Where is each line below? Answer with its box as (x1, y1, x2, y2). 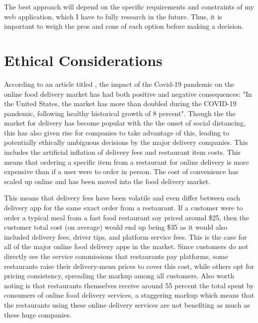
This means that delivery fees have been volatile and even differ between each (4, 193, 241, 203)
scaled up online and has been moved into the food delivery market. (4, 176, 211, 186)
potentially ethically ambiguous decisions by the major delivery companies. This (4, 137, 248, 147)
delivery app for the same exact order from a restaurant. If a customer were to (4, 202, 243, 213)
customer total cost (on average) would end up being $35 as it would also (4, 222, 228, 232)
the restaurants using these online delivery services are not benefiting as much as (4, 299, 250, 310)
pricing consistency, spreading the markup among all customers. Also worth (4, 270, 235, 281)
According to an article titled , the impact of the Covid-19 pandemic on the (4, 78, 235, 89)
